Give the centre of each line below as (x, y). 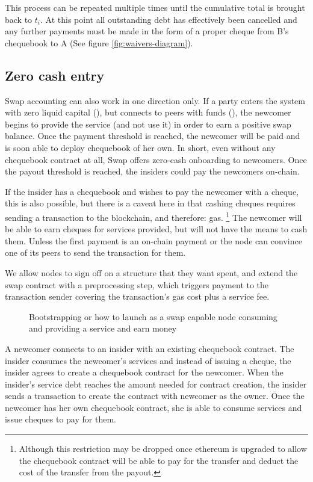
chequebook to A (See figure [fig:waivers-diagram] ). (99, 42)
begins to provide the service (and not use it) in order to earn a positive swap (148, 124)
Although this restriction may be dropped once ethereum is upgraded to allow (163, 449)
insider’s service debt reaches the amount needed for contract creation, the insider (156, 384)
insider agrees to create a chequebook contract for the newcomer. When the (144, 372)
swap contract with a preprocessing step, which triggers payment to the (137, 284)
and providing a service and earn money (103, 328)
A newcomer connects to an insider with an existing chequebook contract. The (150, 348)
